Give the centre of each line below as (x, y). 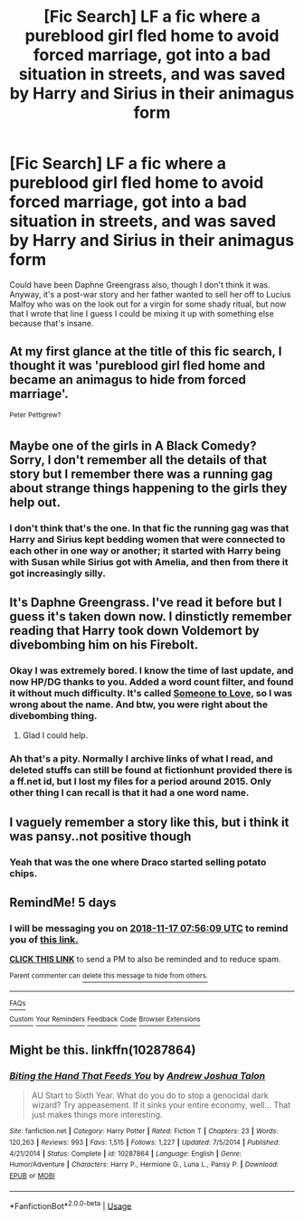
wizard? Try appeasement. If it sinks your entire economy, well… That (161, 1105)
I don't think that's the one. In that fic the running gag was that (149, 528)
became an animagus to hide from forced (128, 380)
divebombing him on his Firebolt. (104, 645)
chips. (24, 873)
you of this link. (44, 940)
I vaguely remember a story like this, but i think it (149, 822)
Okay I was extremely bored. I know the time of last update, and (152, 671)
